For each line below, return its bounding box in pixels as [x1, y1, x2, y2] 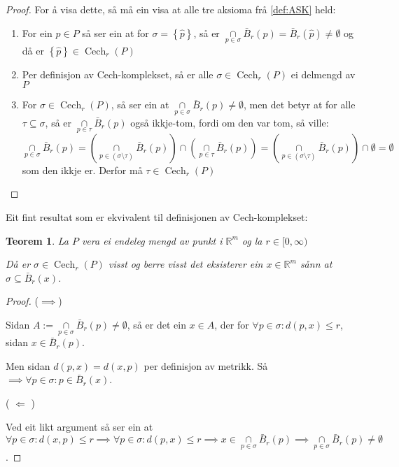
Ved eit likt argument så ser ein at [6, 419, 153, 433]
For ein [22, 25, 52, 40]
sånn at [300, 257, 332, 271]
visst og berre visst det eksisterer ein [108, 257, 263, 271]
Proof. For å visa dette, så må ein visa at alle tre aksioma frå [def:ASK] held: [6, 2, 336, 16]
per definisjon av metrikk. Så [143, 358, 268, 373]
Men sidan [6, 358, 50, 373]
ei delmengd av [290, 66, 356, 81]
